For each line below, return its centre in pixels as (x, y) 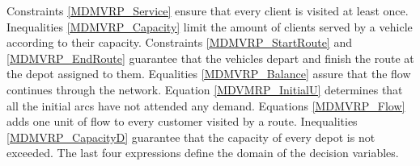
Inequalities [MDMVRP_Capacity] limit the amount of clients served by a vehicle (210, 26)
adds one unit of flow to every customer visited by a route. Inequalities (182, 121)
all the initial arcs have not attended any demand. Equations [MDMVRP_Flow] (206, 105)
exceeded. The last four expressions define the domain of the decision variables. (203, 153)
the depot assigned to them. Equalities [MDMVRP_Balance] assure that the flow (209, 74)
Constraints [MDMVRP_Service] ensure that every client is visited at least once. (208, 10)
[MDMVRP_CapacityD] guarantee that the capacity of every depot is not (191, 137)
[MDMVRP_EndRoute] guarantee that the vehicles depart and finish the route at (210, 58)
